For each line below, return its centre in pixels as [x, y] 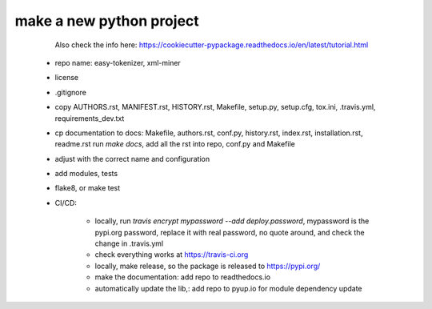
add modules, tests [86, 174]
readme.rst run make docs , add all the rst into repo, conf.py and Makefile [175, 144]
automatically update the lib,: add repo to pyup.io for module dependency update [229, 288]
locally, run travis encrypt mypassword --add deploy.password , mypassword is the [232, 221]
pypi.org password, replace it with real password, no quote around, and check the [230, 232]
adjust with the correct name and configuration [132, 159]
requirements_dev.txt [90, 118]
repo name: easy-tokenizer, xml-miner [118, 62]
